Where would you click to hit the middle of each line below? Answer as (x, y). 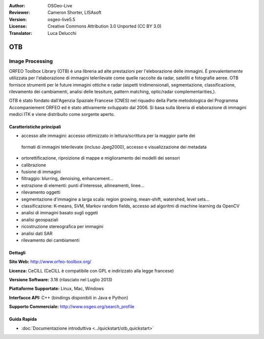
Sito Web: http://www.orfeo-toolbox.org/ (50, 262)
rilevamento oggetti (41, 192)
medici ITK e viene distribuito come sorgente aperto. (62, 114)
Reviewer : (20, 13)
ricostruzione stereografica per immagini (62, 226)
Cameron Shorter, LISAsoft (75, 13)
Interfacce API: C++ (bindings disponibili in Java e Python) (69, 297)
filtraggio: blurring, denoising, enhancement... (67, 179)
